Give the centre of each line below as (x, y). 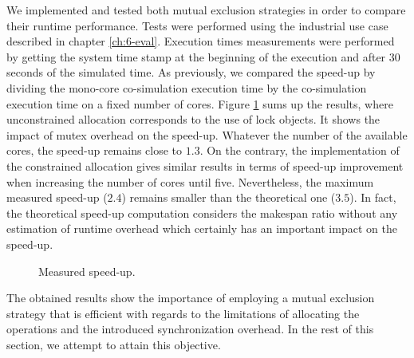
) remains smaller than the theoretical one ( (229, 197)
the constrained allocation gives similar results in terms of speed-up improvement (205, 165)
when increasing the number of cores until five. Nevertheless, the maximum (190, 181)
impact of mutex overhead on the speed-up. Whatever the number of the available (207, 134)
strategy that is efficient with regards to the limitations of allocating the (183, 313)
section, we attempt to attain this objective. (114, 344)
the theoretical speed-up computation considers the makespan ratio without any (202, 212)
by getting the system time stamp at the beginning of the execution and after (196, 56)
